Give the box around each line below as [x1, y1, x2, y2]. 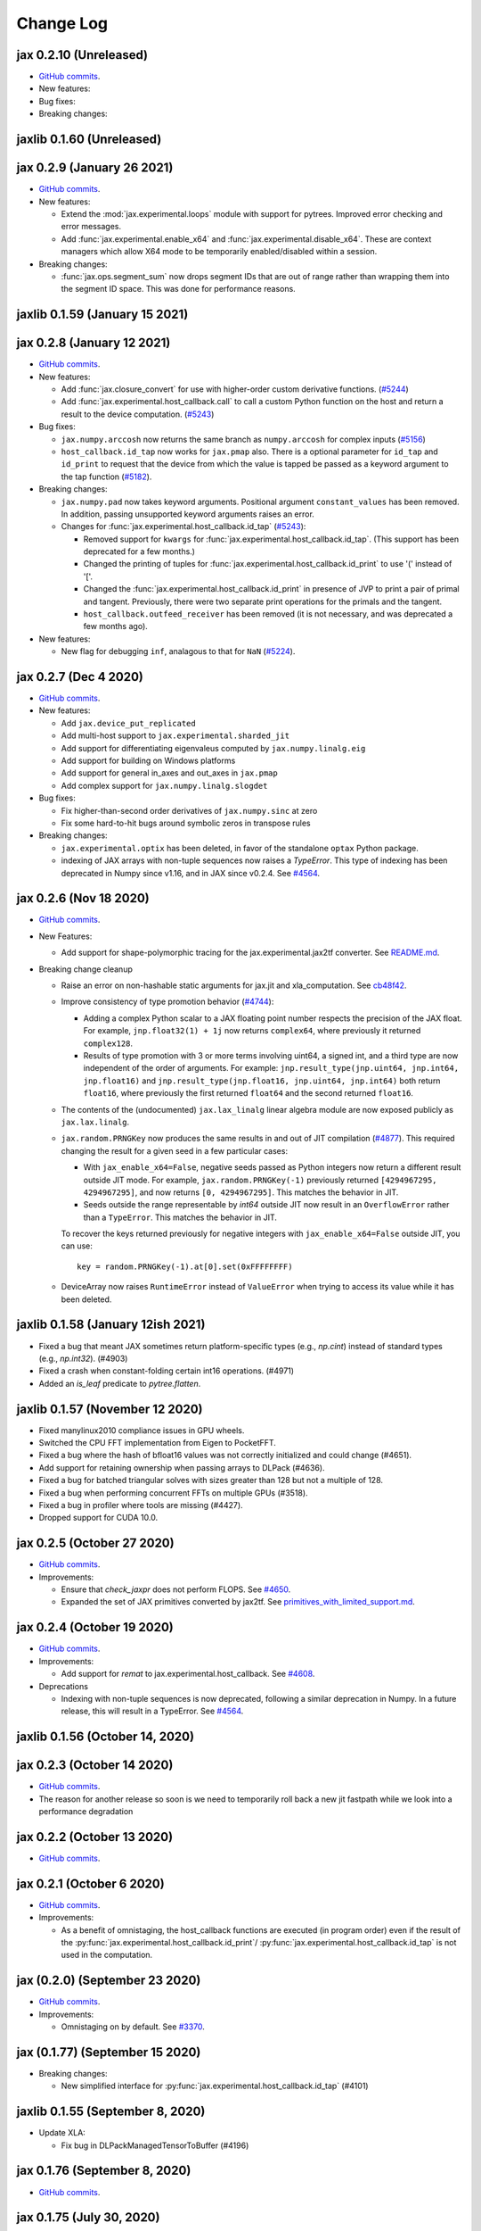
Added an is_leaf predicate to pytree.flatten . [38, 1378, 201, 1389]
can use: [61, 1240, 94, 1251]
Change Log [16, 13, 109, 33]
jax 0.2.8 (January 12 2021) [16, 336, 171, 351]
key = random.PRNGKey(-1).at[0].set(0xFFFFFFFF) [77, 1261, 293, 1272]
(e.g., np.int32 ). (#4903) [38, 1353, 128, 1364]
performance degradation [38, 1805, 134, 1816]
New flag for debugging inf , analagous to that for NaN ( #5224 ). [61, 646, 296, 657]
